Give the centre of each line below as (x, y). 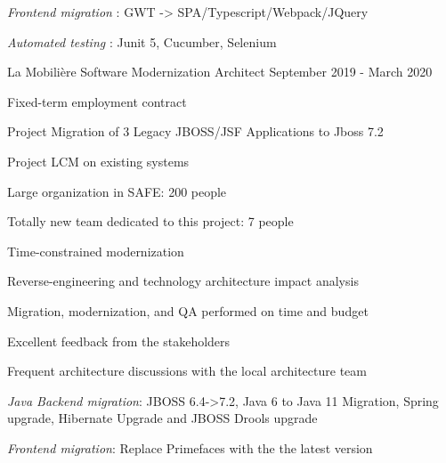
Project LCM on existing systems (98, 161)
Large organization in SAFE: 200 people (117, 191)
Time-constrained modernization (96, 251)
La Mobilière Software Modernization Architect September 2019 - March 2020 (220, 72)
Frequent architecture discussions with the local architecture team (187, 371)
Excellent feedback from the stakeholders (119, 341)
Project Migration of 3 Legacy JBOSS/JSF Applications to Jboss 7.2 (195, 131)
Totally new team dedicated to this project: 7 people (150, 221)
